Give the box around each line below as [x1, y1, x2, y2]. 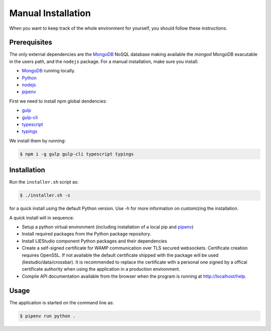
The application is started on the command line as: [9, 299, 114, 305]
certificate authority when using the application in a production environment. [22, 266, 181, 272]
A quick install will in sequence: [9, 214, 74, 221]
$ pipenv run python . [20, 313, 76, 319]
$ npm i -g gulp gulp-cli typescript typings [20, 151, 134, 157]
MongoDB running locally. [22, 68, 75, 74]
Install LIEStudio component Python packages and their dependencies [22, 238, 168, 244]
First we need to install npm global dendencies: [9, 98, 107, 104]
